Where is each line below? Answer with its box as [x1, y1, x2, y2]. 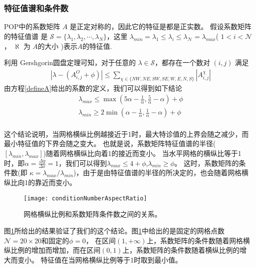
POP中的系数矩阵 [4, 21, 60, 32]
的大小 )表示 [37, 40, 77, 51]
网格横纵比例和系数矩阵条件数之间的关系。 [24, 209, 161, 219]
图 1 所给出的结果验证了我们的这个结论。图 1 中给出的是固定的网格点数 [4, 225, 224, 235]
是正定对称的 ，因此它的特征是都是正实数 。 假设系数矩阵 [69, 21, 252, 32]
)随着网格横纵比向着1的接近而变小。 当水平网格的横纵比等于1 [43, 148, 242, 158]
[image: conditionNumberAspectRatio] [24, 194, 147, 202]
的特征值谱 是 [4, 31, 48, 41]
